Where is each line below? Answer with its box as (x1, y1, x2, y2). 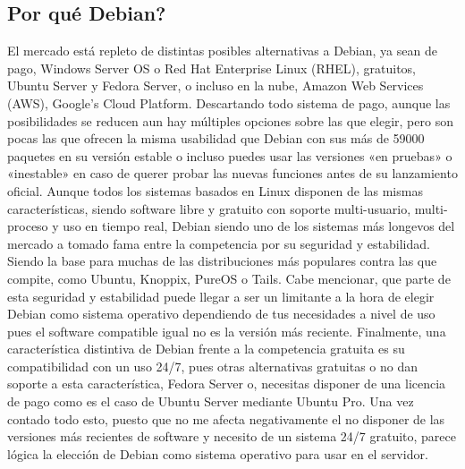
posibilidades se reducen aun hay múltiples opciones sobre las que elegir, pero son (7, 111, 453, 130)
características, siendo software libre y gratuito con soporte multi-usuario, (7, 199, 411, 217)
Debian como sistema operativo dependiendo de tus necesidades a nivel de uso (7, 304, 435, 323)
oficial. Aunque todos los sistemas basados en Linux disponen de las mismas (7, 181, 423, 200)
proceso (7, 217, 48, 235)
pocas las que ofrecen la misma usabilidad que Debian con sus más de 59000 (7, 129, 425, 148)
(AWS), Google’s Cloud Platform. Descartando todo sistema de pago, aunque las (7, 93, 451, 112)
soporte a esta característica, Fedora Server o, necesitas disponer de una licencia (7, 374, 446, 393)
